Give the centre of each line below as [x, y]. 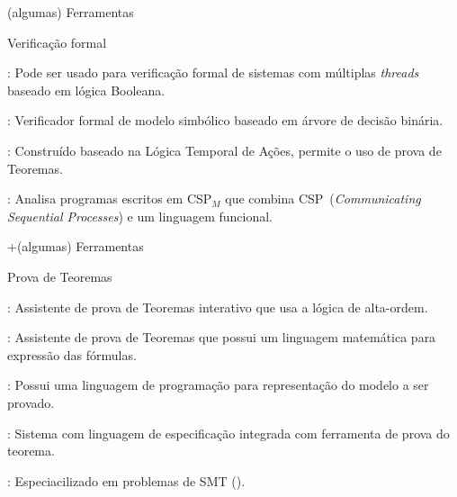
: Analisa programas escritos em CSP [110, 199]
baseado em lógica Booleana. [86, 90]
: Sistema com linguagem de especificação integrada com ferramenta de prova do [228, 433]
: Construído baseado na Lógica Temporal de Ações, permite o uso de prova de [224, 150]
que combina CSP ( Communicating [323, 199]
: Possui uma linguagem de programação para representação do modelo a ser [218, 385]
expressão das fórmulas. [72, 354]
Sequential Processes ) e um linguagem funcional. [140, 216]
